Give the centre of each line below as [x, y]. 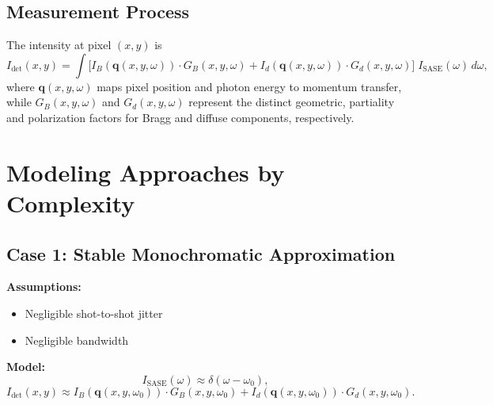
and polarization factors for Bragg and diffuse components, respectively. [180, 117]
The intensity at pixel [59, 45]
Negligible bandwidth [77, 340]
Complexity [71, 202]
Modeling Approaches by [146, 172]
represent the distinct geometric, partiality [292, 102]
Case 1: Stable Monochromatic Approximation [201, 253]
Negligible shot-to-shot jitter [94, 313]
